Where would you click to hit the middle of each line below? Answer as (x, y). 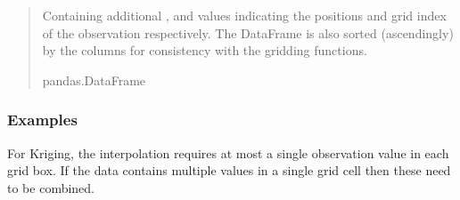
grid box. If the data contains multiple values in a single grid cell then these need (229, 170)
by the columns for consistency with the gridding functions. (205, 50)
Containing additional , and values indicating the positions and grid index (244, 15)
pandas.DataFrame (94, 80)
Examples (42, 120)
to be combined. (51, 187)
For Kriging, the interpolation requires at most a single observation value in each (228, 152)
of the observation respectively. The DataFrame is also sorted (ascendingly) (248, 32)
